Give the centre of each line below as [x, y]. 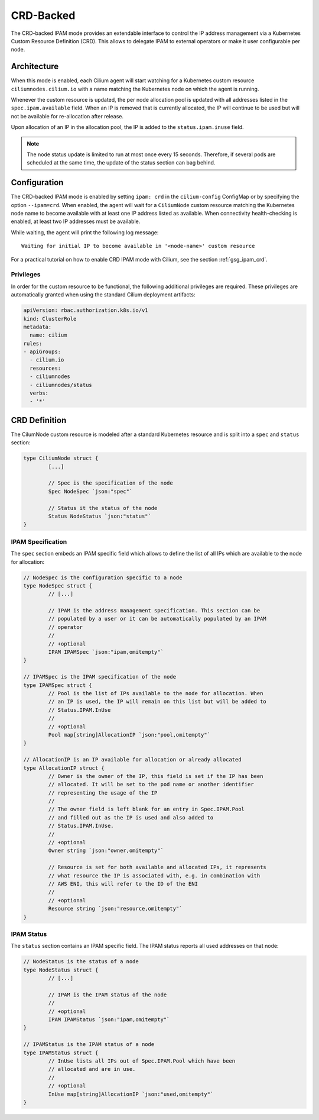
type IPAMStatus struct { [61, 1053]
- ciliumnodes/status [61, 385]
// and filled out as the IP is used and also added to [131, 817]
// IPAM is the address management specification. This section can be [154, 611]
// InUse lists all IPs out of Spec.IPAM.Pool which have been [142, 1061]
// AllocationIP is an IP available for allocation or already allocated [132, 760]
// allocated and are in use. [92, 1069]
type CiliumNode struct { [61, 458]
